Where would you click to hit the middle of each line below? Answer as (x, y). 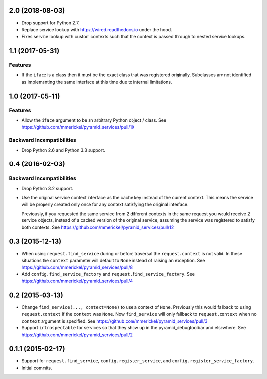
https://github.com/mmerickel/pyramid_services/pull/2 (77, 335)
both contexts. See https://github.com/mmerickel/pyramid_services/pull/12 (98, 227)
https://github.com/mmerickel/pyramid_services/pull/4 (77, 281)
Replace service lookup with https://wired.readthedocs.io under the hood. (97, 29)
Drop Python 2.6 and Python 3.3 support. (64, 150)
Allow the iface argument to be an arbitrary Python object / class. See (94, 120)
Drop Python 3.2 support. (47, 188)
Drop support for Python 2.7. (50, 23)
